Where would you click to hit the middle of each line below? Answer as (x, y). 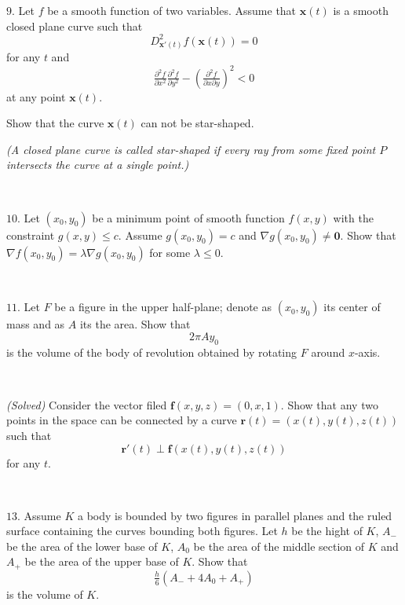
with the (353, 217)
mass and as (36, 324)
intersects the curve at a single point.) (98, 165)
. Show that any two (329, 404)
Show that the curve (55, 123)
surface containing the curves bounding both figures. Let (142, 531)
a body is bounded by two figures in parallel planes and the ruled (235, 515)
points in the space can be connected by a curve (122, 420)
